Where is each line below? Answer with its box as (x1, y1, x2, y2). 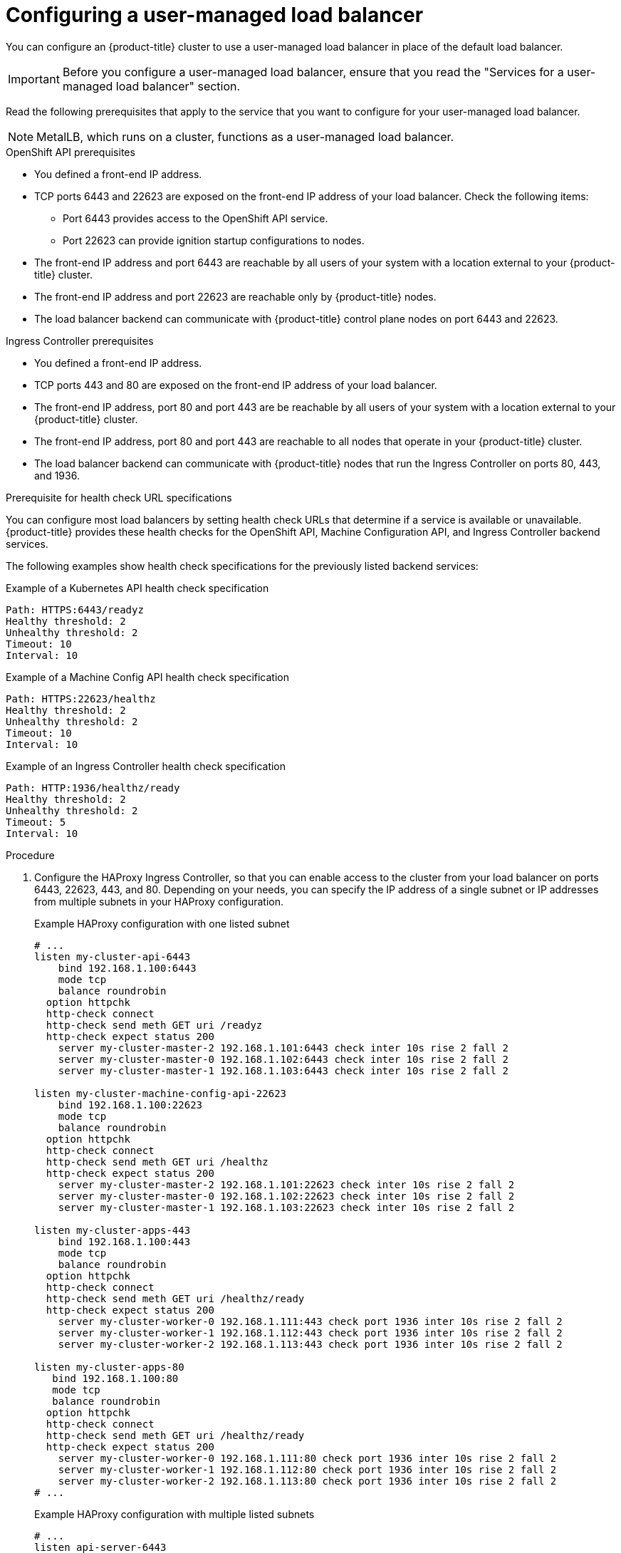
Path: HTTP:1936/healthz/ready (6, 781, 180, 794)
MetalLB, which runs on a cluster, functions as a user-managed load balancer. (36, 129, 454, 144)
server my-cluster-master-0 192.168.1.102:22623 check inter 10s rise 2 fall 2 (58, 1190, 515, 1202)
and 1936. (34, 469, 80, 482)
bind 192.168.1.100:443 (58, 1235, 191, 1247)
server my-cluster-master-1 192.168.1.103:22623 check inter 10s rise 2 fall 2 (58, 1201, 515, 1213)
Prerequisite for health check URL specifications (6, 491, 232, 504)
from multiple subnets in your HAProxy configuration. (34, 895, 283, 908)
